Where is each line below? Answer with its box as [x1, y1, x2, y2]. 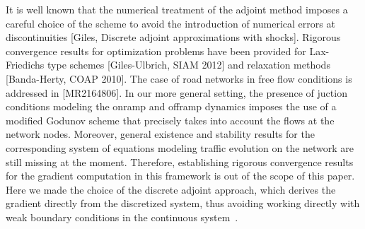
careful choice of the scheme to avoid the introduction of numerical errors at [6, 16, 335, 30]
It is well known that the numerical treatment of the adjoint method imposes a [6, 2, 348, 16]
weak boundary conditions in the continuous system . [6, 209, 238, 224]
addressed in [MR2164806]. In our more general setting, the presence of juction [6, 85, 347, 100]
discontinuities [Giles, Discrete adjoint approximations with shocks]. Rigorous [6, 30, 341, 45]
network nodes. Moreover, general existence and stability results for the [6, 127, 315, 141]
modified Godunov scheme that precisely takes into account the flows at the [6, 112, 335, 127]
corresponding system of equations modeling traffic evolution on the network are [6, 140, 354, 155]
